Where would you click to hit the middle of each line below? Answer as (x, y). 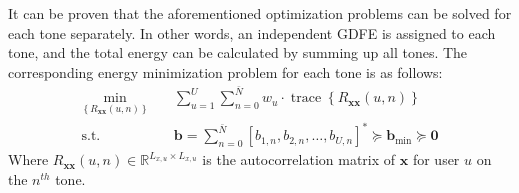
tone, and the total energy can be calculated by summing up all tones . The (238, 52)
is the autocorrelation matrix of (299, 159)
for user (436, 159)
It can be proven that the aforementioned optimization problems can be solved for (260, 13)
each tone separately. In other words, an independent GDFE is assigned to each (252, 32)
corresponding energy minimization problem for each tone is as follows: (225, 71)
